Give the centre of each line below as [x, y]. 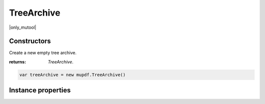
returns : [18, 62]
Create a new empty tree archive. [43, 53]
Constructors [30, 41]
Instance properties [40, 90]
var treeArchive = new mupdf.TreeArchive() [73, 75]
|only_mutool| [23, 27]
